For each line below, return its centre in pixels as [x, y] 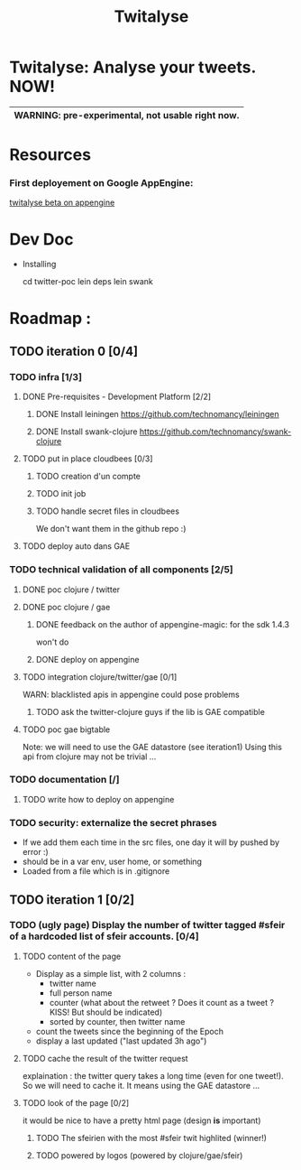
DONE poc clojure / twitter [71, 590]
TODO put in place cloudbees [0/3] [87, 459]
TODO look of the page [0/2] [76, 1102]
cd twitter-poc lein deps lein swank [87, 282]
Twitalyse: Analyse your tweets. [133, 67]
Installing [39, 265]
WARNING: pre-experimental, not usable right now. [127, 115]
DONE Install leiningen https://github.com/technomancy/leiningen [157, 414]
